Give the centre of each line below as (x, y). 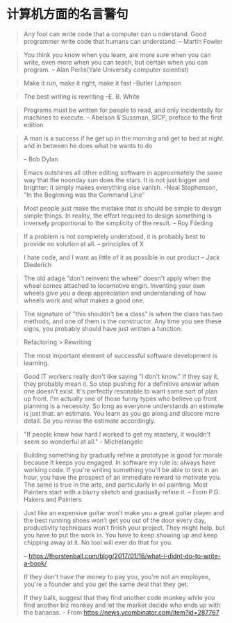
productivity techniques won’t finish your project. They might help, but (124, 527)
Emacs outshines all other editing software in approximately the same (123, 172)
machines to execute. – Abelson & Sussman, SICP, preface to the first (123, 117)
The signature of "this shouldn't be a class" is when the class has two (123, 314)
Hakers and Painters (52, 499)
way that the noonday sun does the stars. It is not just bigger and (116, 180)
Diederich (38, 264)
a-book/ (35, 563)
